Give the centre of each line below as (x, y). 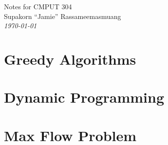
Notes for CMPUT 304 (38, 6)
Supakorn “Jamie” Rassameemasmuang (63, 16)
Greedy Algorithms (70, 59)
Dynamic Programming (84, 97)
